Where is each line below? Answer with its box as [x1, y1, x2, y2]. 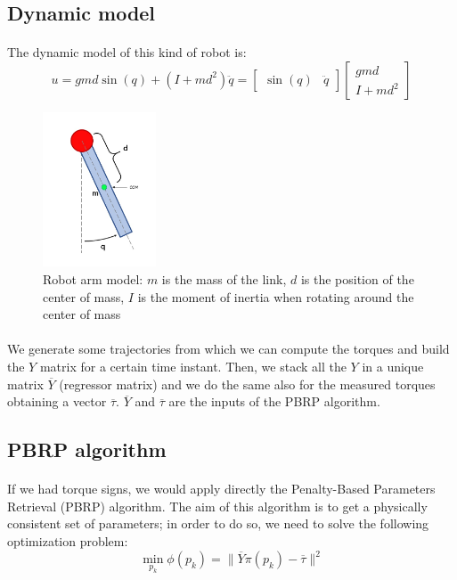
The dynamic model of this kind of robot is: [7, 43, 247, 61]
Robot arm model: [43, 270, 143, 289]
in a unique [362, 356, 424, 375]
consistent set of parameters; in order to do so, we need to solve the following [7, 514, 429, 533]
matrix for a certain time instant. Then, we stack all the [39, 356, 347, 375]
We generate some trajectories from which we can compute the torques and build [7, 339, 450, 358]
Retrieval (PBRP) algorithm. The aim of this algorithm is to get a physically [7, 496, 428, 515]
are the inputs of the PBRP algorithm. [168, 392, 380, 411]
